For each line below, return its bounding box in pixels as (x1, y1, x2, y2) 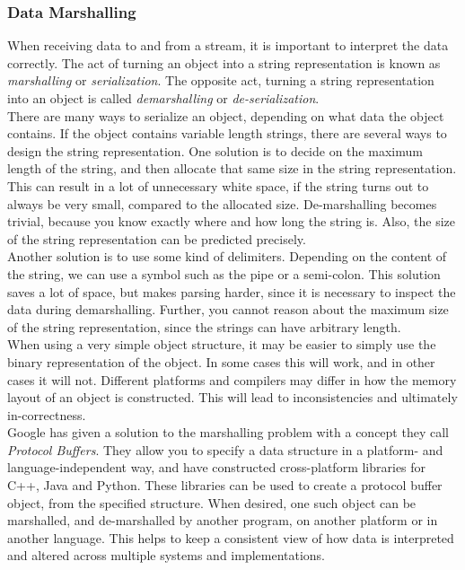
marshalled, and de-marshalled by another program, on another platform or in (7, 511, 438, 530)
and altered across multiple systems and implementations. (7, 546, 326, 565)
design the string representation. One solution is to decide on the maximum (7, 141, 423, 160)
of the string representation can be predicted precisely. (7, 229, 306, 248)
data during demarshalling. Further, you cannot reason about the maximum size (7, 300, 449, 319)
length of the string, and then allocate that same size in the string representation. (7, 159, 457, 178)
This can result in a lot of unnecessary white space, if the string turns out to (7, 176, 429, 195)
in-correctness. (7, 405, 86, 424)
